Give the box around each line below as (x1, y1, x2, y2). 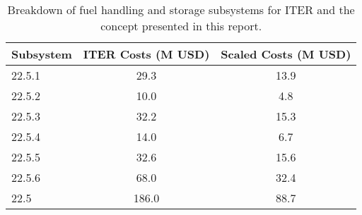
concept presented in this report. (100, 18, 262, 34)
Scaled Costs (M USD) (221, 46, 351, 62)
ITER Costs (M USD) (83, 46, 210, 62)
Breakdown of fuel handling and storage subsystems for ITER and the (7, 1, 355, 18)
